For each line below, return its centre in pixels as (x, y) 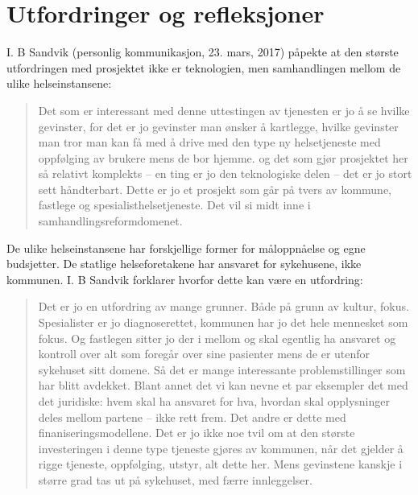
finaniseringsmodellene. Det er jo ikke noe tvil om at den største (197, 433)
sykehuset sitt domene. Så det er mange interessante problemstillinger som (222, 369)
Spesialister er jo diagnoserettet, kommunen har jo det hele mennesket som (223, 322)
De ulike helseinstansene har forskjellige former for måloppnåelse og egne (186, 248)
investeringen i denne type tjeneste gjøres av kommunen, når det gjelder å (221, 448)
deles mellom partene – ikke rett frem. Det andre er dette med (192, 417)
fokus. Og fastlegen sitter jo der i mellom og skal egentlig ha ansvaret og (217, 338)
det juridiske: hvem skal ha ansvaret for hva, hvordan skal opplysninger (214, 401)
